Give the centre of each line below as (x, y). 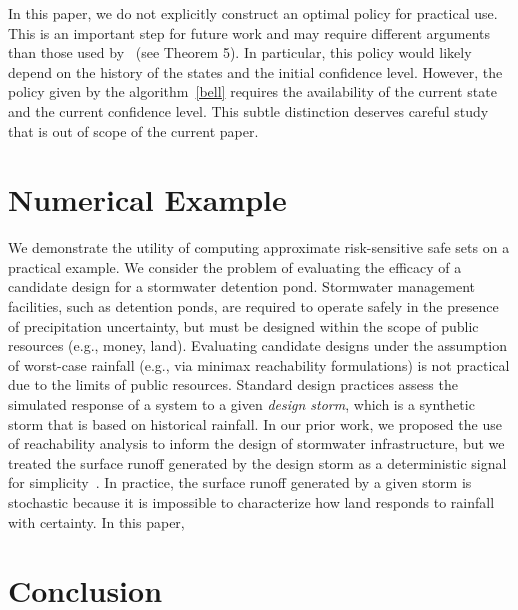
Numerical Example (147, 199)
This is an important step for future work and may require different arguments (249, 32)
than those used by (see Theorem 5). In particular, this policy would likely (240, 52)
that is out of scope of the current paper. (133, 130)
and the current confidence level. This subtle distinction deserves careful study (248, 110)
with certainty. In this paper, (96, 521)
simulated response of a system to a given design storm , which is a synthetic (241, 404)
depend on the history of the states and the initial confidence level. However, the (255, 71)
